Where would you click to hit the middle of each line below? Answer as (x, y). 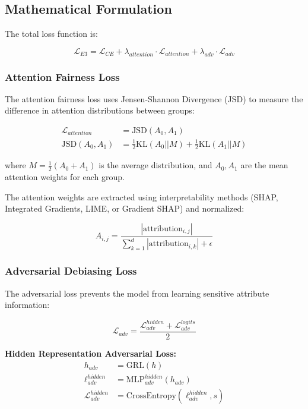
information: (27, 305)
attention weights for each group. (65, 177)
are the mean (264, 165)
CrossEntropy (151, 396)
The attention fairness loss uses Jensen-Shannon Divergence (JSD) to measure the (154, 98)
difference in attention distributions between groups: (100, 110)
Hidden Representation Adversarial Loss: (91, 353)
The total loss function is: (51, 34)
